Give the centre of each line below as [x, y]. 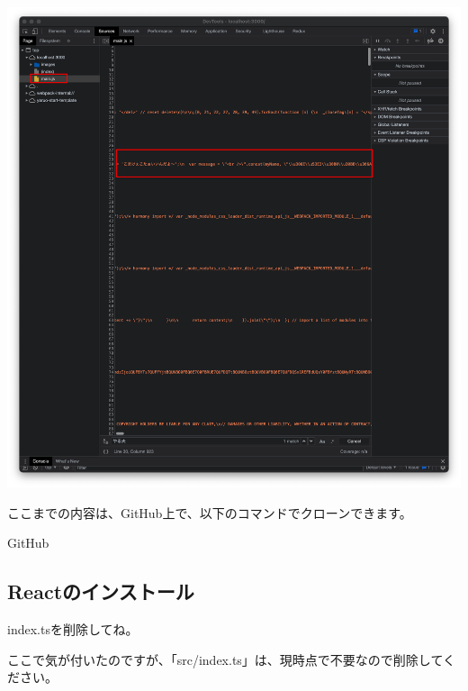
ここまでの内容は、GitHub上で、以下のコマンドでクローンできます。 [210, 512]
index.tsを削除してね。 [73, 629]
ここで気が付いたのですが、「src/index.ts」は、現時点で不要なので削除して [225, 659]
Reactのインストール [101, 591]
